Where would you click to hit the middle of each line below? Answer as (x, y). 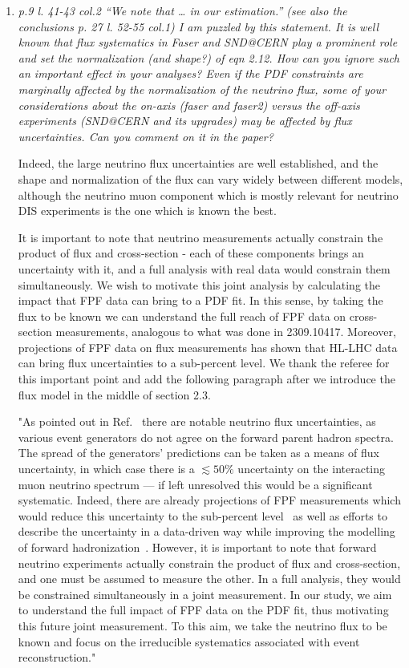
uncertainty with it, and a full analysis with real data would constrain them (204, 268)
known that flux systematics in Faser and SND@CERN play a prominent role (208, 42)
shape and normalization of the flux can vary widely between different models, (211, 178)
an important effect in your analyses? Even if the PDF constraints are (190, 73)
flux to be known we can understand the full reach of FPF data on (182, 316)
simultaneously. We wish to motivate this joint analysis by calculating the (199, 284)
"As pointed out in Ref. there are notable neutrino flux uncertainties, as (197, 421)
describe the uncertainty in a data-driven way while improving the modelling (207, 531)
